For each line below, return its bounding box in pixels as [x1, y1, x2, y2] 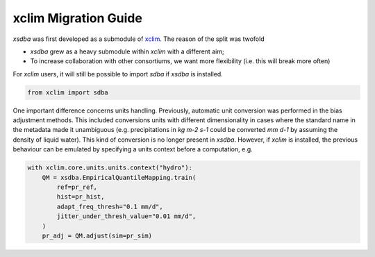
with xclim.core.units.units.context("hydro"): [27, 164, 192, 172]
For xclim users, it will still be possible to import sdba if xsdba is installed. [12, 69, 224, 78]
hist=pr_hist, [56, 193, 105, 201]
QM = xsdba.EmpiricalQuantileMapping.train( [42, 174, 197, 181]
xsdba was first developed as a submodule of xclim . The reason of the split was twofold [12, 35, 265, 43]
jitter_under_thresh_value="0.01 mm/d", [56, 213, 197, 220]
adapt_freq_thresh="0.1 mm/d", [56, 202, 163, 210]
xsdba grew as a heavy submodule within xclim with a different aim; [30, 47, 225, 56]
